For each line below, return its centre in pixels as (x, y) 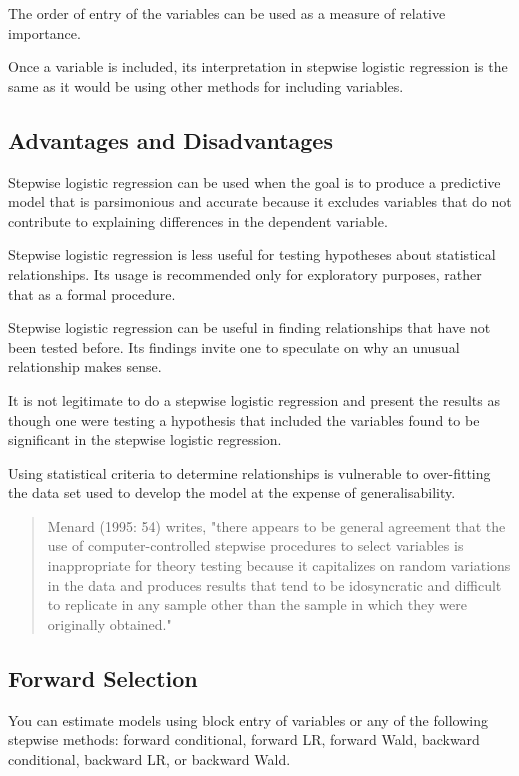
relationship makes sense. (85, 366)
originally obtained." (109, 623)
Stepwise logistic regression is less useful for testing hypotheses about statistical (252, 254)
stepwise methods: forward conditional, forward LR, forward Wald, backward (244, 739)
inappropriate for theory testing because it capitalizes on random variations (279, 565)
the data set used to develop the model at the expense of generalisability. (232, 492)
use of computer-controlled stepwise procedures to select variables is (255, 545)
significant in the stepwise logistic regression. (145, 439)
